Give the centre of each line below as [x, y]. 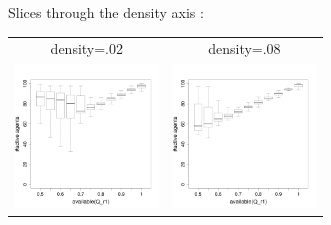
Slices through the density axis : [106, 12]
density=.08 [244, 48]
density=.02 [87, 48]
